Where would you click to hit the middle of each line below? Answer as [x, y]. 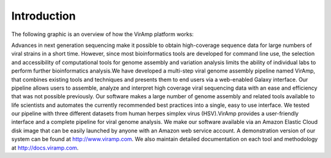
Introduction [44, 16]
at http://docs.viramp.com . [45, 148]
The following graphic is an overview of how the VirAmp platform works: [103, 34]
